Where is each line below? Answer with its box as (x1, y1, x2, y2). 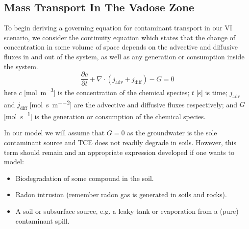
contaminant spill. (15, 215, 70, 226)
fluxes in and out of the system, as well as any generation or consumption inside (4, 51, 245, 61)
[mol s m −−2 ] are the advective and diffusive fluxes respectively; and (29, 98, 237, 109)
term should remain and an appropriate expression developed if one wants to (4, 147, 234, 157)
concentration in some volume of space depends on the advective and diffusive (4, 42, 238, 52)
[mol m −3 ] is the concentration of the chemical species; (24, 86, 190, 97)
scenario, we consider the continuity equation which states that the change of (4, 32, 236, 42)
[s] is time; (196, 87, 227, 97)
